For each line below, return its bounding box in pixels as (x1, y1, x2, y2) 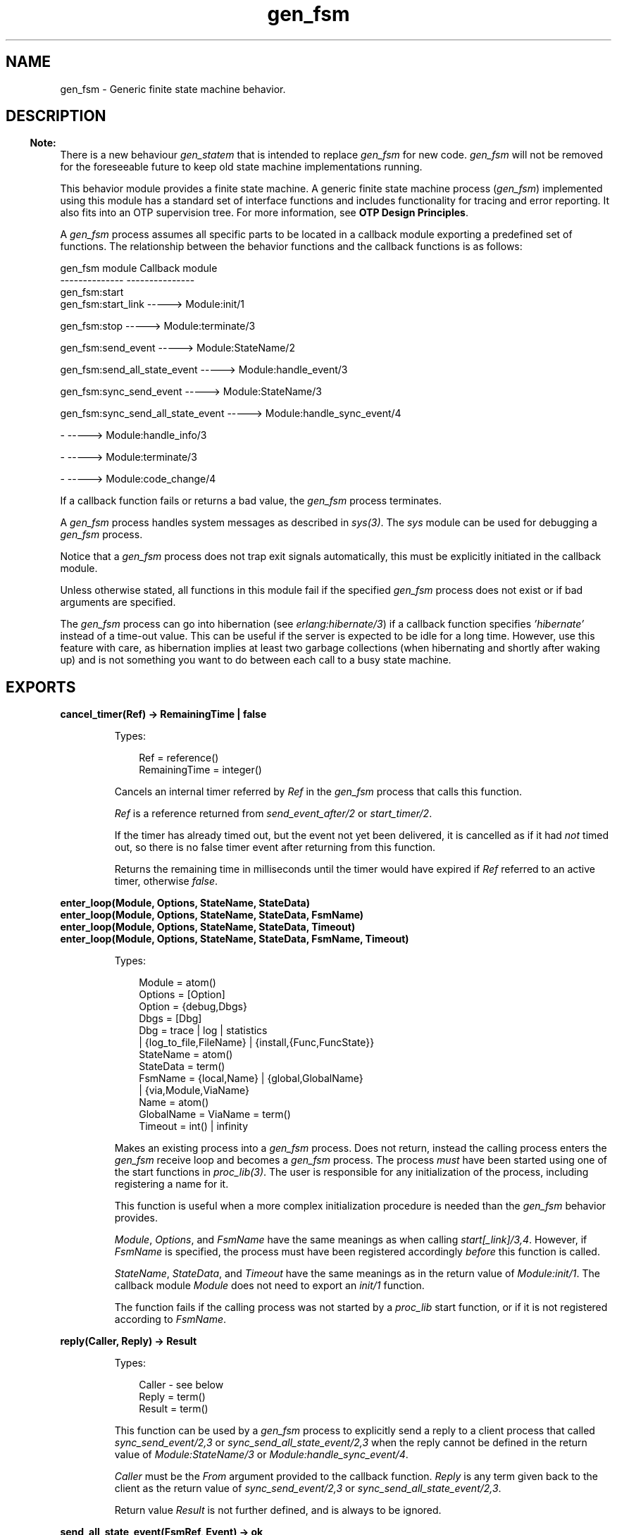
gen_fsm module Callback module (60, 262, 218, 275)
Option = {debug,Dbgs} (139, 1000, 247, 1013)
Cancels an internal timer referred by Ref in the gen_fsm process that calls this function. (114, 785, 522, 798)
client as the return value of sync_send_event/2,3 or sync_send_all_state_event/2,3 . (114, 1482, 501, 1495)
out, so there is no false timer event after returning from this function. (114, 841, 436, 854)
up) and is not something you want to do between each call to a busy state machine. (60, 654, 451, 666)
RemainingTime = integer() (139, 764, 262, 776)
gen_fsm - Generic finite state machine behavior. (60, 82, 286, 95)
